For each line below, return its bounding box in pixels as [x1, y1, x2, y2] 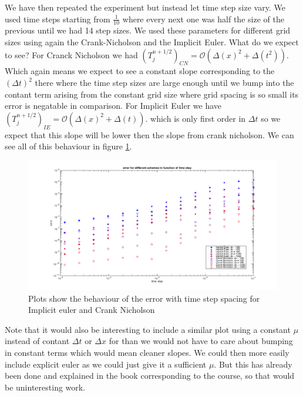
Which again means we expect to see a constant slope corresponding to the [5, 65, 275, 77]
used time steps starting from [5, 12, 110, 25]
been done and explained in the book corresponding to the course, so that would [5, 369, 295, 382]
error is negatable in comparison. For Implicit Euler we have [5, 99, 222, 112]
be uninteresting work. [5, 381, 86, 393]
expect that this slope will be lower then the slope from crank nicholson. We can [5, 128, 294, 141]
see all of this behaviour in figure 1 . [5, 140, 132, 152]
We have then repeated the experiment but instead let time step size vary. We [5, 1, 285, 13]
